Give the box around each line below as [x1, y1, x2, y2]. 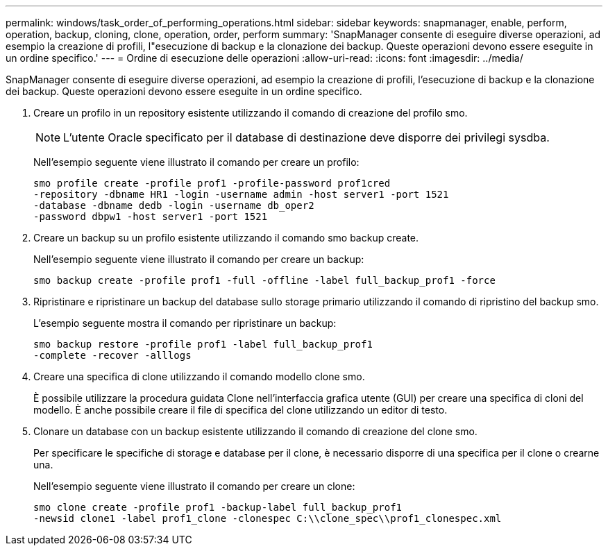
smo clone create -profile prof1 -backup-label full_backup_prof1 [33, 502, 403, 513]
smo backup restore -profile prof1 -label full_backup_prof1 [33, 339, 373, 350]
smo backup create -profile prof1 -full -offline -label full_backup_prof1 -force [33, 275, 496, 286]
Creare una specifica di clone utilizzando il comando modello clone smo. [33, 371, 365, 382]
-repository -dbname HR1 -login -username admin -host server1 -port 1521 [33, 189, 449, 200]
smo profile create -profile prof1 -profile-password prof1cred [33, 178, 391, 189]
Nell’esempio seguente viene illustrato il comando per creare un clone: [33, 480, 355, 492]
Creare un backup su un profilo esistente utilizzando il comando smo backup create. [33, 232, 419, 244]
